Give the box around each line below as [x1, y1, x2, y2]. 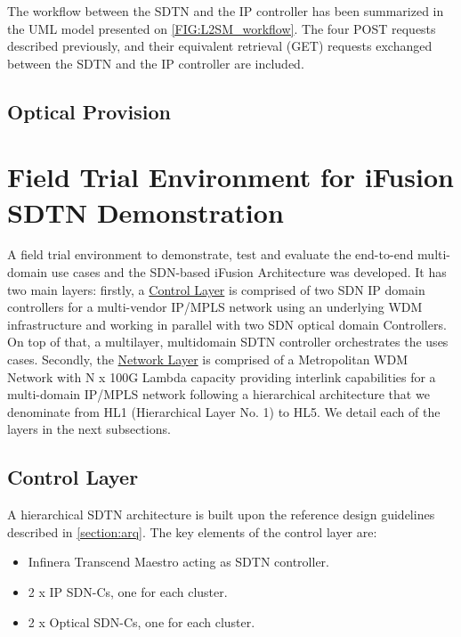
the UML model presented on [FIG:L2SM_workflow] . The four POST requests [7, 19, 436, 37]
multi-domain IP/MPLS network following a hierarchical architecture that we [7, 385, 430, 404]
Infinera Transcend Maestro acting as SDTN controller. [28, 552, 329, 571]
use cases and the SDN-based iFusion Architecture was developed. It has [51, 263, 447, 282]
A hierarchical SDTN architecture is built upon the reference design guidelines [7, 505, 435, 524]
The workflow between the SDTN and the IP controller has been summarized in [7, 2, 444, 20]
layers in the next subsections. [7, 420, 171, 438]
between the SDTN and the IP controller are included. [7, 53, 304, 72]
